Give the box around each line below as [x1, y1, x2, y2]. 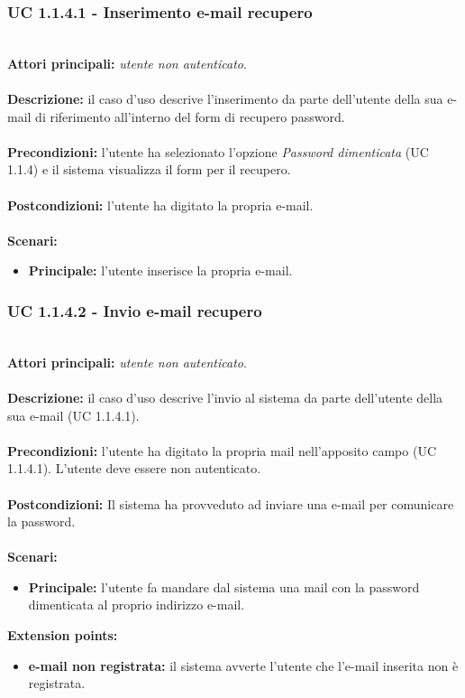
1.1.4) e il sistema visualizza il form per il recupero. [7, 160, 291, 179]
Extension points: [7, 626, 118, 645]
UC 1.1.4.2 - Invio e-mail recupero [7, 299, 262, 321]
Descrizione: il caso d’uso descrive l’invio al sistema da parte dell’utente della [7, 387, 443, 406]
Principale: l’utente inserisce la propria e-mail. [28, 261, 293, 280]
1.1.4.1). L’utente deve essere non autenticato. [7, 459, 261, 478]
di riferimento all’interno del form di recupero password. [35, 107, 345, 126]
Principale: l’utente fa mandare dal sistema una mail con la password [28, 577, 420, 596]
